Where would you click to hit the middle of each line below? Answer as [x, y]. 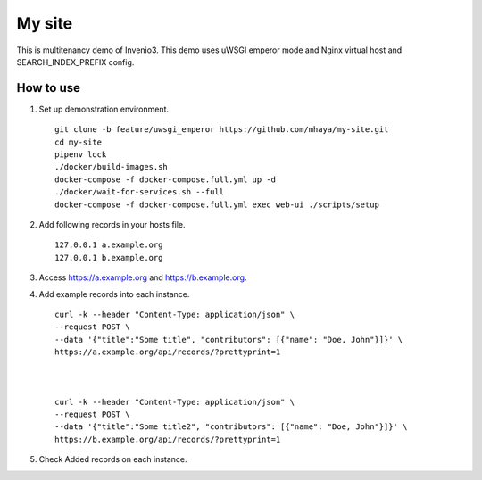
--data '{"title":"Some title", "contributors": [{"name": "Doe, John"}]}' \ [229, 339]
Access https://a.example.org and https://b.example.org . [143, 277]
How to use [48, 88]
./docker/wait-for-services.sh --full [140, 192]
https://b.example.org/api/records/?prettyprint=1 [168, 439]
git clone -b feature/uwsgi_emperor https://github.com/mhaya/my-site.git [222, 130]
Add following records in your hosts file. [112, 224]
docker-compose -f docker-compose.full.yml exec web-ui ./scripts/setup [217, 204]
